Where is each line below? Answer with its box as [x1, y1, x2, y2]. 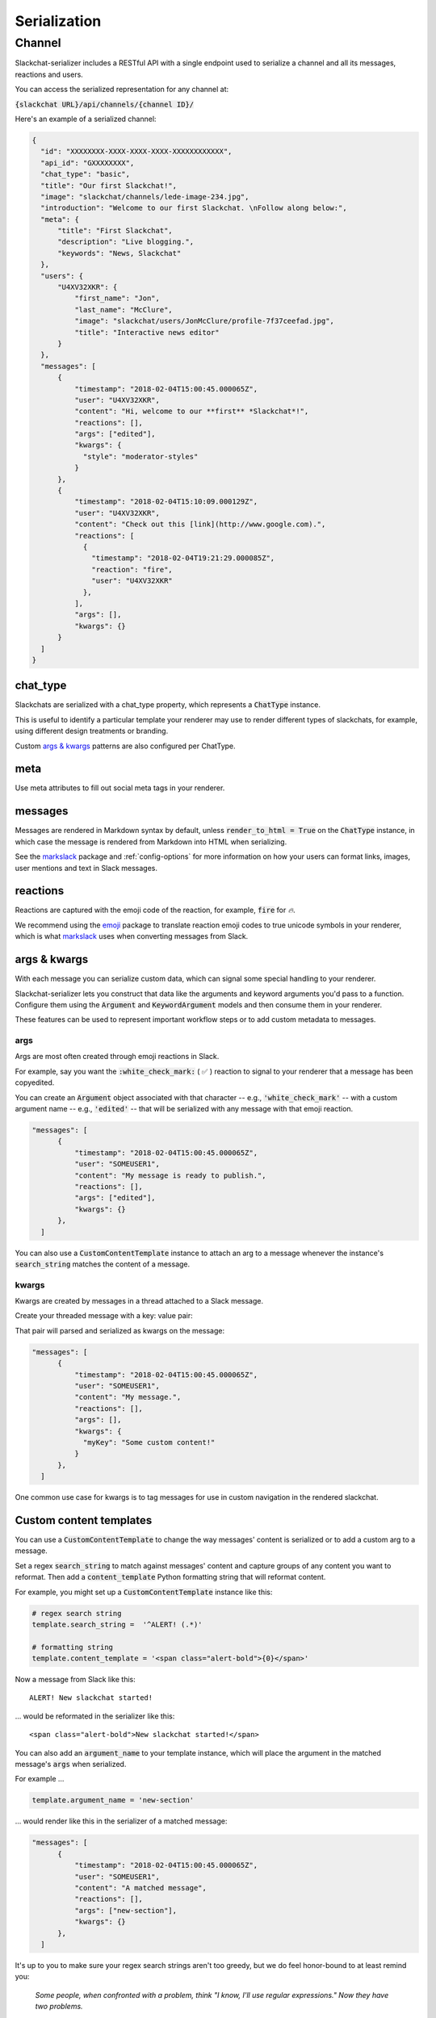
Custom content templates [15, 1513, 153, 1527]
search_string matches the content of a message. [15, 1259, 191, 1269]
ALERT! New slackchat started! [29, 1694, 153, 1702]
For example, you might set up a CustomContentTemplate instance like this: [15, 1587, 273, 1597]
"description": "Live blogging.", [57, 237, 194, 246]
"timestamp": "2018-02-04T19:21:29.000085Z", [91, 554, 275, 563]
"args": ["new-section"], [73, 1906, 178, 1915]
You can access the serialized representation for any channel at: [15, 85, 229, 94]
